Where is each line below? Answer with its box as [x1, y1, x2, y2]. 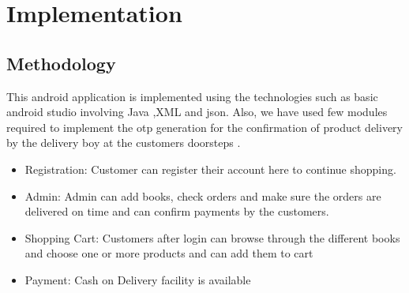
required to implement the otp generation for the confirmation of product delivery [6, 118, 403, 135]
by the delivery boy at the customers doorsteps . [6, 134, 241, 151]
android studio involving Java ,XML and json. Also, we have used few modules [6, 103, 388, 120]
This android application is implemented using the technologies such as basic [6, 88, 378, 104]
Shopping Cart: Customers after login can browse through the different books [24, 229, 400, 246]
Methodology [6, 51, 116, 75]
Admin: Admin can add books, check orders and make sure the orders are [24, 187, 381, 204]
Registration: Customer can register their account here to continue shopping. [24, 160, 396, 177]
